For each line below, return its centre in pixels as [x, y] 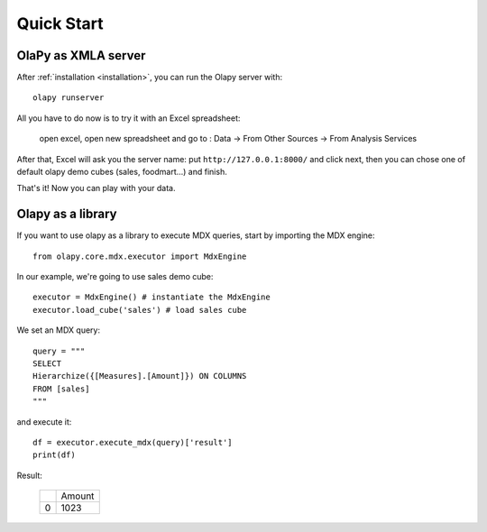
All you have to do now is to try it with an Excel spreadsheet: [129, 118]
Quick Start [60, 23]
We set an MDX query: [59, 330]
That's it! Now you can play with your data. [96, 188]
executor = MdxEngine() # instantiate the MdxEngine [152, 297]
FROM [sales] [61, 389]
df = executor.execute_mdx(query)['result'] [133, 442]
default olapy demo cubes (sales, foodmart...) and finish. [122, 172]
